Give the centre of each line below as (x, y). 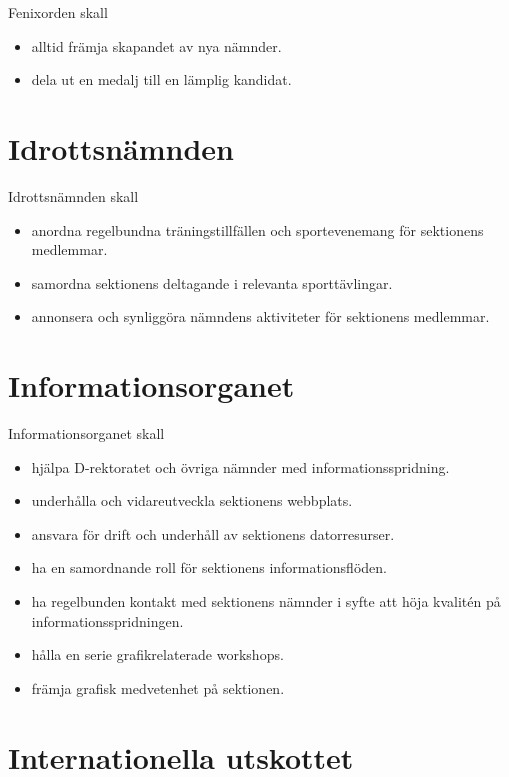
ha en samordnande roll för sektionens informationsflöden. (209, 567)
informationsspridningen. (107, 620)
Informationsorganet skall (86, 433)
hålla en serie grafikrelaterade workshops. (157, 654)
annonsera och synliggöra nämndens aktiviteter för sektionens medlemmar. (260, 316)
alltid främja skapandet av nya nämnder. (156, 45)
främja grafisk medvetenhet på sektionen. (158, 687)
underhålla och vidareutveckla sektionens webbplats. (192, 500)
